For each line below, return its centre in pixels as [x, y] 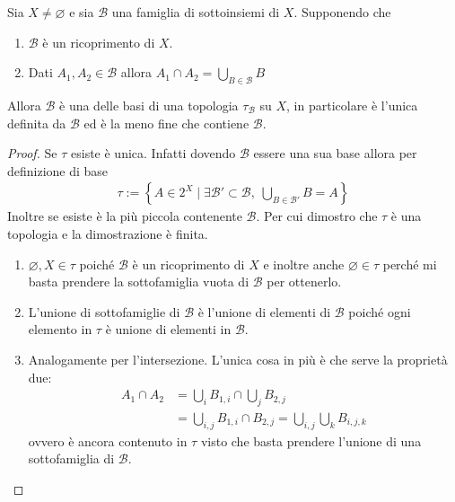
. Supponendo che [342, 12]
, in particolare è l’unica [352, 105]
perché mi [410, 264]
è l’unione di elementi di [264, 311]
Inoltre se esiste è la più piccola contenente [125, 216]
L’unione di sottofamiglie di [104, 311]
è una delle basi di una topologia [149, 105]
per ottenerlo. [304, 282]
